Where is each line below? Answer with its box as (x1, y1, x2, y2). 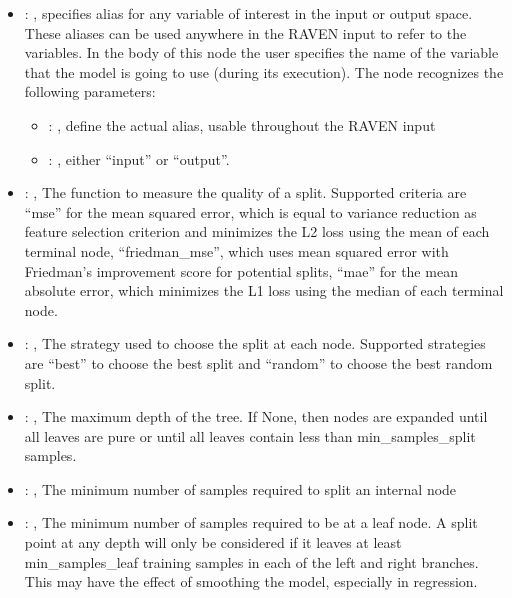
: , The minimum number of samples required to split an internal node (24, 478, 457, 499)
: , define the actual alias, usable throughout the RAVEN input (48, 114, 436, 135)
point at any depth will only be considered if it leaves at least (24, 532, 402, 553)
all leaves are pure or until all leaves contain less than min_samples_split (24, 425, 476, 446)
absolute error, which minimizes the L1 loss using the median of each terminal (24, 280, 504, 301)
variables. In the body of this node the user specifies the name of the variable (24, 42, 499, 63)
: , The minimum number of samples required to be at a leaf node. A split (24, 512, 478, 533)
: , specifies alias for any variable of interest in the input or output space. (24, 3, 473, 23)
